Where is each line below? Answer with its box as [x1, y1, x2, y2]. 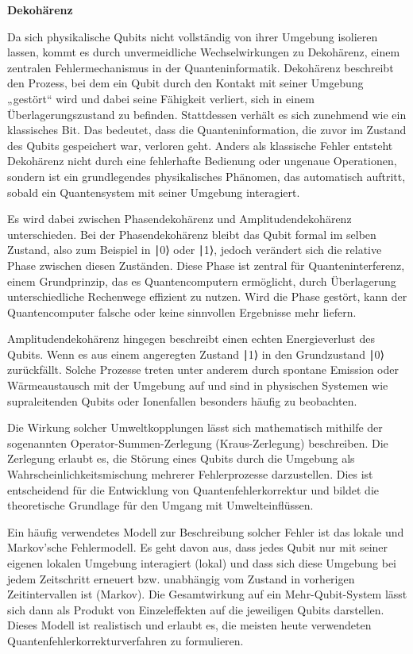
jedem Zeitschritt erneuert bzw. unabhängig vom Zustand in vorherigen [7, 570, 355, 587]
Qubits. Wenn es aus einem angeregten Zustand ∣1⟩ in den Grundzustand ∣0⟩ [7, 345, 385, 362]
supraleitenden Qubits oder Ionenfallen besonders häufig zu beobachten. [7, 392, 357, 409]
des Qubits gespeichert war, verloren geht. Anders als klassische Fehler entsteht [7, 137, 393, 153]
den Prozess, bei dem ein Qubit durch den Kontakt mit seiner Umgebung [7, 75, 364, 91]
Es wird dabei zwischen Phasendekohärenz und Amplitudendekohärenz [7, 210, 352, 227]
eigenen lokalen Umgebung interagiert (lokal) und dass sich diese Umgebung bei [7, 555, 396, 571]
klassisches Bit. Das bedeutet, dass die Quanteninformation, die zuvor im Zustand [7, 121, 407, 138]
